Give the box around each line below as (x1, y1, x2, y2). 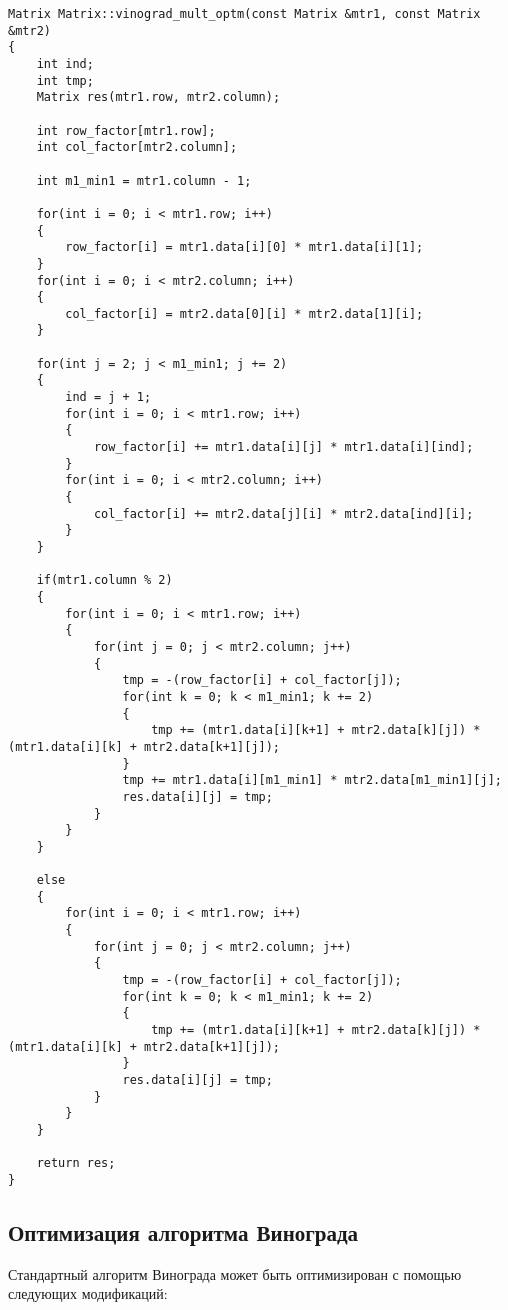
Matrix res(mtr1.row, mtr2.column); (36, 90, 281, 105)
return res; (36, 1156, 116, 1171)
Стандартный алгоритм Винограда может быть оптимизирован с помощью (8, 1263, 462, 1284)
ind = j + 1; (65, 390, 152, 405)
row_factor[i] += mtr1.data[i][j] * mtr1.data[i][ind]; (93, 440, 474, 455)
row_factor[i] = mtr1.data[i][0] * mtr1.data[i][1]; (65, 240, 424, 255)
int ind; (36, 56, 94, 71)
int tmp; (36, 73, 94, 88)
